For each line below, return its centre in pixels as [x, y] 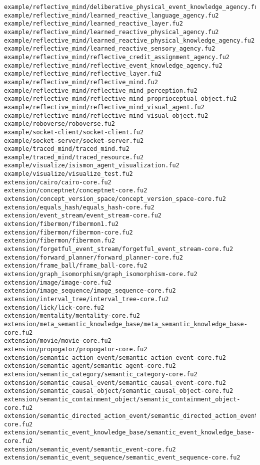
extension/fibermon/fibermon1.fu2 [61, 224]
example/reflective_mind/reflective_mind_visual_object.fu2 [106, 115]
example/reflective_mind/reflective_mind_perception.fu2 [101, 90]
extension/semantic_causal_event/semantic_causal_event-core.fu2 [115, 383]
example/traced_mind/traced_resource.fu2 [74, 157]
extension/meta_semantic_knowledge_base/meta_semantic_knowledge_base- [126, 324]
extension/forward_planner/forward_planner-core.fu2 [93, 257]
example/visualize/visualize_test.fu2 [68, 174]
